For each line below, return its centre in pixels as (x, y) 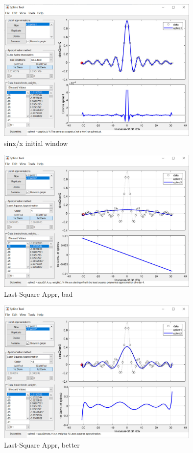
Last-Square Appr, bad (38, 294)
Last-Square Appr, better (42, 445)
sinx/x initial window (36, 143)
